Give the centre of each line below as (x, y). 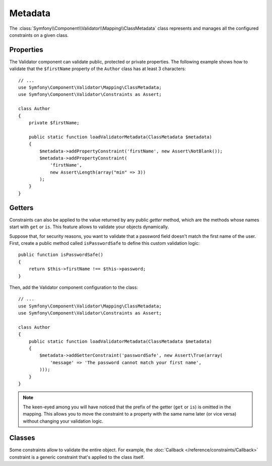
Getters (21, 208)
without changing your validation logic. (63, 421)
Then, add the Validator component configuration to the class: (74, 287)
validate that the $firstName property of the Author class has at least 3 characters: (98, 69)
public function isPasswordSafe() (61, 255)
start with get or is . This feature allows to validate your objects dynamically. (89, 227)
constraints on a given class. (39, 35)
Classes (22, 438)
